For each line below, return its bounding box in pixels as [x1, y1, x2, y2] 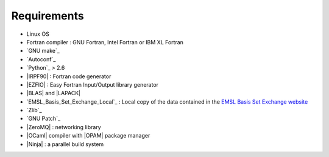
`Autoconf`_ [26, 55, 56, 63]
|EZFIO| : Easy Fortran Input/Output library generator [26, 81, 158, 88]
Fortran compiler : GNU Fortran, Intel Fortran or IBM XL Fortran [26, 38, 184, 45]
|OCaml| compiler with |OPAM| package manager [26, 132, 150, 139]
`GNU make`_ [26, 47, 60, 55]
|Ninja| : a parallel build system [26, 140, 104, 148]
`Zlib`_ [26, 107, 42, 114]
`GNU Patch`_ [26, 115, 61, 122]
